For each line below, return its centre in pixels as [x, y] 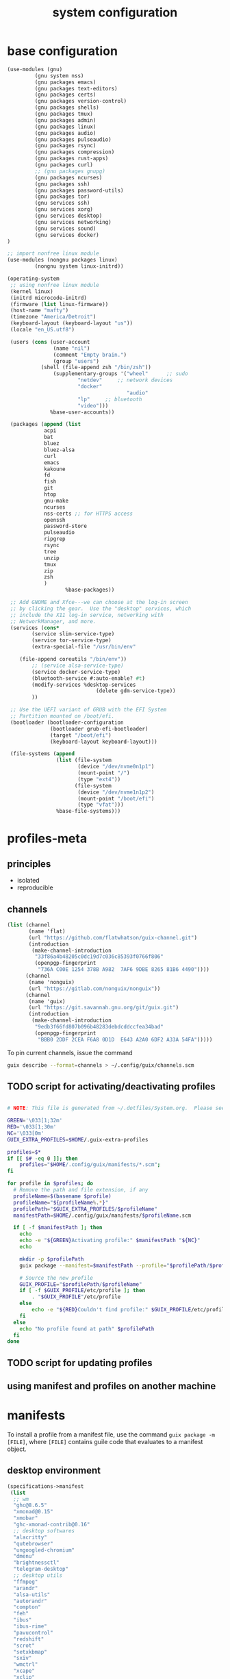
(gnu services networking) [73, 222]
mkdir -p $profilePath [52, 1259]
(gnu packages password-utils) [79, 190]
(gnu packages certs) [65, 95]
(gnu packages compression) [75, 152]
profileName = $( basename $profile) [62, 1196]
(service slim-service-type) [73, 634]
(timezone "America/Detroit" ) [53, 317]
